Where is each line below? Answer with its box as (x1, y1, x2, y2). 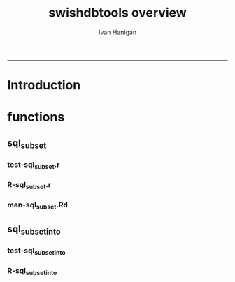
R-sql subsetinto (7, 266, 57, 277)
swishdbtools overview (48, 5, 187, 21)
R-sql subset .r (7, 180, 51, 191)
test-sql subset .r (7, 159, 60, 171)
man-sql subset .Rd (7, 200, 69, 211)
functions (7, 110, 65, 125)
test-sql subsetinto (7, 246, 66, 257)
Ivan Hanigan (98, 28, 137, 36)
